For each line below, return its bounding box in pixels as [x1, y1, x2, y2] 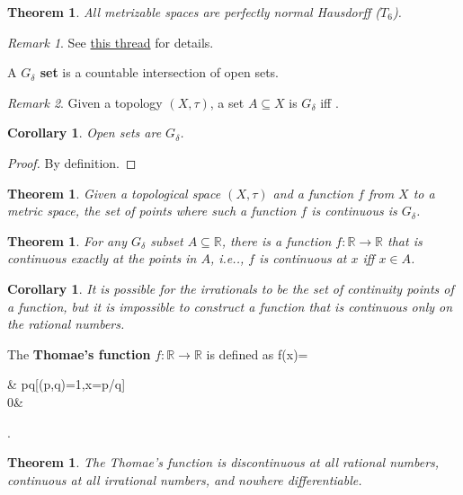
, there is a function [221, 231, 332, 250]
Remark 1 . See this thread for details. [7, 32, 214, 51]
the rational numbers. [7, 314, 125, 333]
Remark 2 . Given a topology [7, 93, 163, 111]
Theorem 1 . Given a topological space [7, 183, 221, 202]
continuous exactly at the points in [7, 249, 197, 268]
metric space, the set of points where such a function [7, 201, 297, 220]
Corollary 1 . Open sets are [7, 123, 162, 142]
